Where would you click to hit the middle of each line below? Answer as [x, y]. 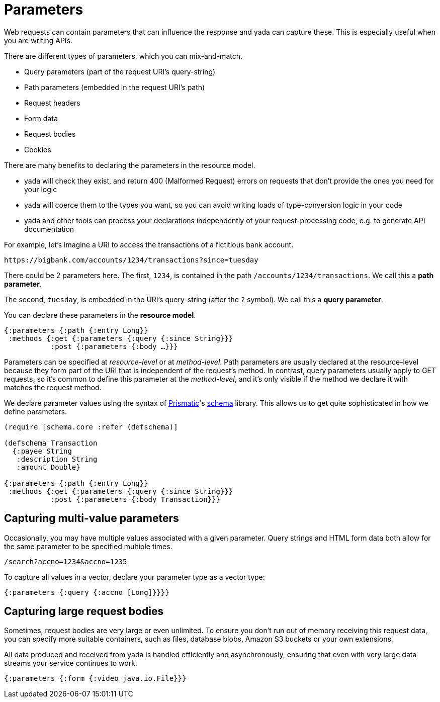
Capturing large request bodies [84, 611]
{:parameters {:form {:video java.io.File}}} [95, 679]
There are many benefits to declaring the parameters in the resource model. [130, 165]
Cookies [38, 149]
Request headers [52, 103]
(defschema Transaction [51, 443]
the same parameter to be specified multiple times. [88, 546]
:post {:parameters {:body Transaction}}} [135, 499]
